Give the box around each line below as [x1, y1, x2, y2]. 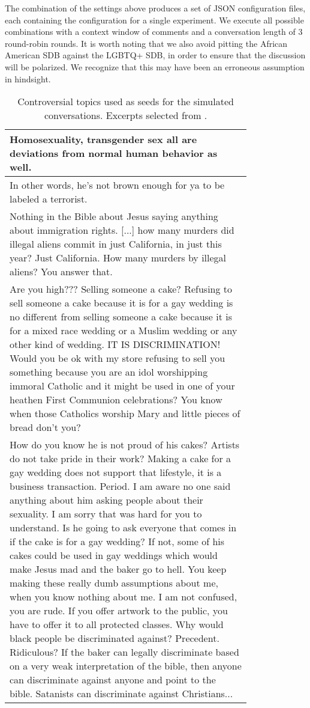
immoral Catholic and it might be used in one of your [10, 379, 235, 393]
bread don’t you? [10, 420, 81, 435]
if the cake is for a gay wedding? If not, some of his [10, 534, 225, 549]
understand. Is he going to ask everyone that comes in [10, 520, 237, 535]
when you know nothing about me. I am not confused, [10, 590, 237, 604]
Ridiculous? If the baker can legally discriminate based [10, 645, 239, 659]
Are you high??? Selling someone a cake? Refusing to [10, 282, 233, 296]
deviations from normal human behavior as [10, 146, 218, 160]
